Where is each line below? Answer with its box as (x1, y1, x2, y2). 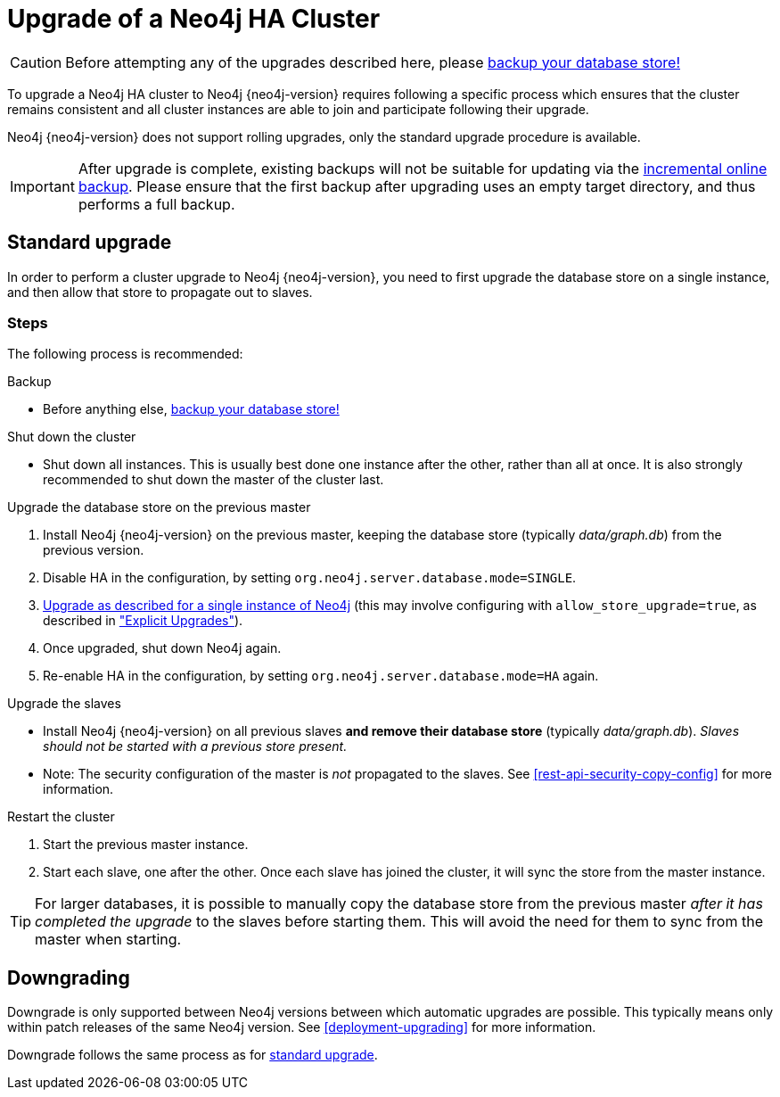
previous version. (43, 542, 144, 558)
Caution (10, 53, 62, 71)
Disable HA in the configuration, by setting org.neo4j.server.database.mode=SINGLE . (43, 570, 577, 586)
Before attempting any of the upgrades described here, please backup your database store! (65, 53, 680, 71)
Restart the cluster (7, 809, 115, 825)
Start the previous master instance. (43, 837, 249, 853)
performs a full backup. (78, 194, 235, 213)
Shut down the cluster (7, 429, 136, 445)
